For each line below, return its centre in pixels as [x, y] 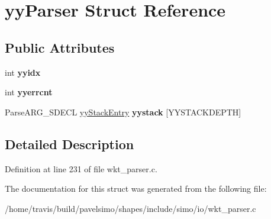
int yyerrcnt [29, 92]
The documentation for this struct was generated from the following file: [136, 189]
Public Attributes [60, 47]
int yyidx [23, 72]
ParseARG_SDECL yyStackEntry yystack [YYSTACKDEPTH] [123, 112]
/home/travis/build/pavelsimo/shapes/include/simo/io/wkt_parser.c [130, 208]
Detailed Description [70, 144]
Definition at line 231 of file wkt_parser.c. [81, 168]
